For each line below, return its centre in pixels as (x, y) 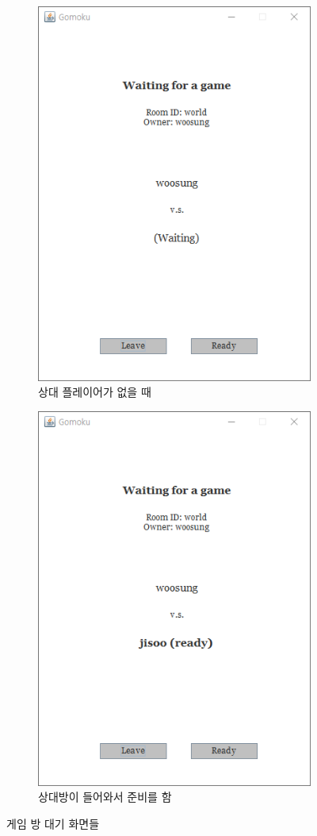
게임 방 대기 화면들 (53, 823)
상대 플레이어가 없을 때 (95, 392)
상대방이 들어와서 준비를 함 (105, 797)
